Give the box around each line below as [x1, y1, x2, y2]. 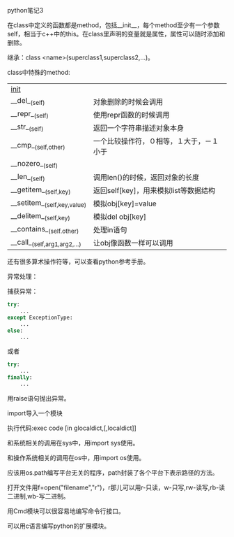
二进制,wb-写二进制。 [7, 492, 70, 500]
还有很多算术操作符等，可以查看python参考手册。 [7, 257, 150, 266]
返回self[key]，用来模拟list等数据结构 [93, 186, 216, 196]
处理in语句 [93, 225, 127, 235]
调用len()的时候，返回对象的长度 [93, 173, 200, 182]
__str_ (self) [10, 122, 44, 133]
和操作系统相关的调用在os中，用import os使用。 [7, 453, 146, 461]
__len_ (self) [10, 171, 45, 182]
